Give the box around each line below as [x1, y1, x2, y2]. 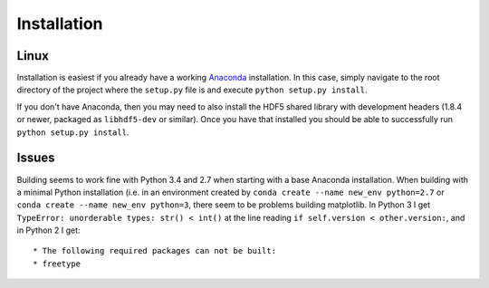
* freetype [33, 258, 81, 269]
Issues [16, 150, 55, 166]
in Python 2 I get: [16, 225, 81, 235]
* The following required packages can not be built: [33, 245, 276, 256]
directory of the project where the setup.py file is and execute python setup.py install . [16, 84, 368, 95]
